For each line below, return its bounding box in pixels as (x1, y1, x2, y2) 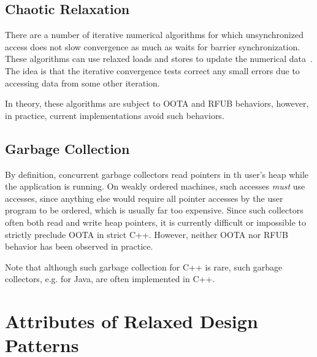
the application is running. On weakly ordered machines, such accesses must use (5, 180, 305, 193)
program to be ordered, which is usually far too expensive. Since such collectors (5, 204, 304, 217)
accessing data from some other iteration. (5, 76, 160, 89)
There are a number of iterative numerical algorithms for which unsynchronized (5, 28, 304, 41)
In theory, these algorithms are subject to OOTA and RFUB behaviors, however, (5, 97, 309, 110)
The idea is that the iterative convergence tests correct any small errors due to (5, 64, 300, 77)
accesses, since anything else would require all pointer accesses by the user (5, 191, 283, 204)
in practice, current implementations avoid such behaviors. (5, 109, 224, 121)
